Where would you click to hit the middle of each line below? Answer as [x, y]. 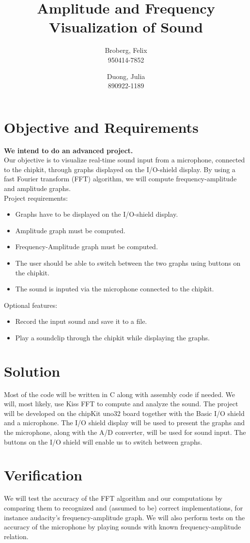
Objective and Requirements [101, 127]
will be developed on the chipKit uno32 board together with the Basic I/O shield [124, 413]
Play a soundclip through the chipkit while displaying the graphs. [112, 337]
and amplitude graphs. [37, 188]
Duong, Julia [126, 76]
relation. [16, 536]
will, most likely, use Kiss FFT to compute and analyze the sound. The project [121, 404]
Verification [43, 475]
